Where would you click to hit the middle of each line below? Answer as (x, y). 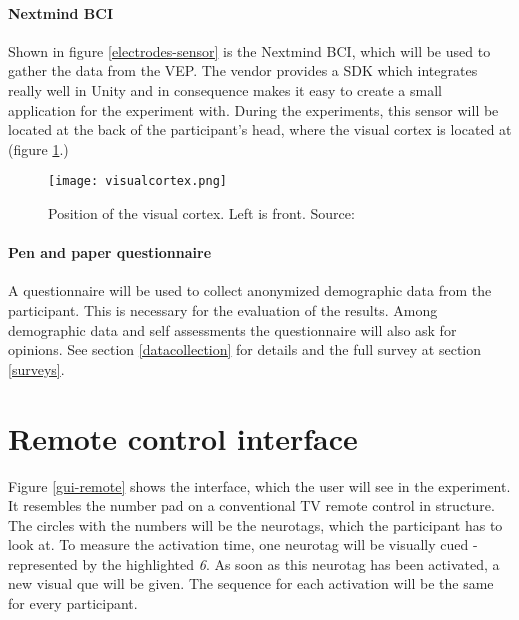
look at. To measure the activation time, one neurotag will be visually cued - (243, 544)
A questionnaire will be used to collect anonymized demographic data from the (250, 290)
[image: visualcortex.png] (137, 181)
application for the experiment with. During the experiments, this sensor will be (253, 109)
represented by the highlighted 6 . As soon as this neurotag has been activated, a (254, 563)
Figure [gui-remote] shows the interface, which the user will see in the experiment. (259, 485)
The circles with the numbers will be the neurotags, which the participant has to (255, 524)
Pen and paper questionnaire (110, 252)
